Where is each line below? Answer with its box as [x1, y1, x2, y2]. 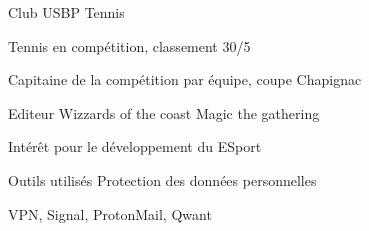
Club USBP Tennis [8, 2, 125, 22]
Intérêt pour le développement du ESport [8, 136, 262, 157]
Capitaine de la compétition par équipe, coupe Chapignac [8, 69, 362, 90]
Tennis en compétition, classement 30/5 [8, 35, 251, 56]
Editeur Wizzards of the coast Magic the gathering [8, 102, 320, 123]
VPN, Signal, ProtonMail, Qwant [8, 203, 212, 224]
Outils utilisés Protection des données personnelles [8, 169, 317, 190]
